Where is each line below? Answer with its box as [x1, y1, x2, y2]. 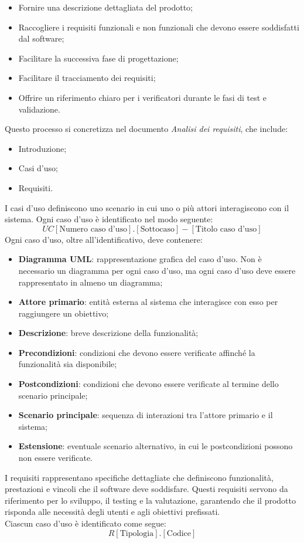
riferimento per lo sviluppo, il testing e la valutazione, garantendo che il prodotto [5, 494, 296, 506]
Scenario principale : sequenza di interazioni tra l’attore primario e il [18, 409, 273, 421]
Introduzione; [18, 142, 67, 154]
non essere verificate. [18, 452, 93, 464]
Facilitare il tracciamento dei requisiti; [18, 72, 156, 84]
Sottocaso [140, 225, 175, 233]
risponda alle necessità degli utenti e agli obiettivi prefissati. [5, 505, 220, 518]
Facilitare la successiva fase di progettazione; [18, 52, 179, 64]
